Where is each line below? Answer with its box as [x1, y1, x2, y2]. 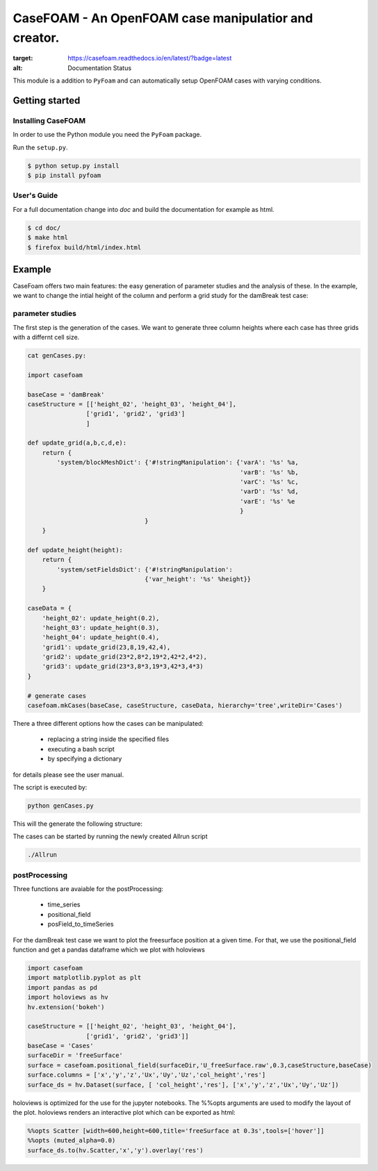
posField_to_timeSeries [47, 920, 114, 929]
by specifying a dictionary [47, 754, 122, 763]
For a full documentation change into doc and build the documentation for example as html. [13, 205, 274, 213]
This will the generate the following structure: [13, 820, 142, 828]
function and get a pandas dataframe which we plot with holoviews [13, 945, 205, 954]
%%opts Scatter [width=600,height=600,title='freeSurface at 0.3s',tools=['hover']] [27, 1127, 324, 1135]
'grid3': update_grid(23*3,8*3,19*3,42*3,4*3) [42, 663, 204, 670]
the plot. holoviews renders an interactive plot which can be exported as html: [13, 1108, 236, 1117]
